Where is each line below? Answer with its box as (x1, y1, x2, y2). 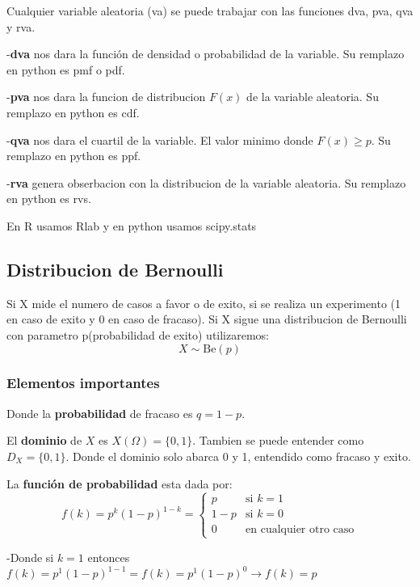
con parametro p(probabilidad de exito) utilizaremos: (6, 326, 269, 343)
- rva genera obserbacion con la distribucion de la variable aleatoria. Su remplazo (6, 174, 406, 191)
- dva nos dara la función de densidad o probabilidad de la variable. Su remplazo (6, 45, 405, 62)
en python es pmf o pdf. (6, 61, 125, 78)
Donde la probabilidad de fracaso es (6, 404, 193, 421)
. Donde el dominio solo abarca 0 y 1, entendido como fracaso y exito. (65, 447, 411, 464)
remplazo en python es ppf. (6, 147, 141, 164)
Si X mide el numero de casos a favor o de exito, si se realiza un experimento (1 (6, 294, 401, 311)
